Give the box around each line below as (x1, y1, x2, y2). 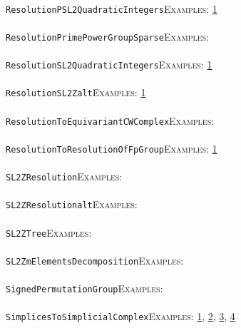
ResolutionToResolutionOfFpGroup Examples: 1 (6, 140, 217, 155)
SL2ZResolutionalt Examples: (6, 197, 138, 212)
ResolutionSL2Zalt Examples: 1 (6, 85, 146, 100)
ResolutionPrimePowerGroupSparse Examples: (6, 29, 209, 43)
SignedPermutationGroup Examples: (6, 281, 163, 296)
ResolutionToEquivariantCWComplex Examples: (6, 113, 215, 128)
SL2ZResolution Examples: (6, 169, 123, 184)
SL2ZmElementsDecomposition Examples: (6, 252, 184, 267)
